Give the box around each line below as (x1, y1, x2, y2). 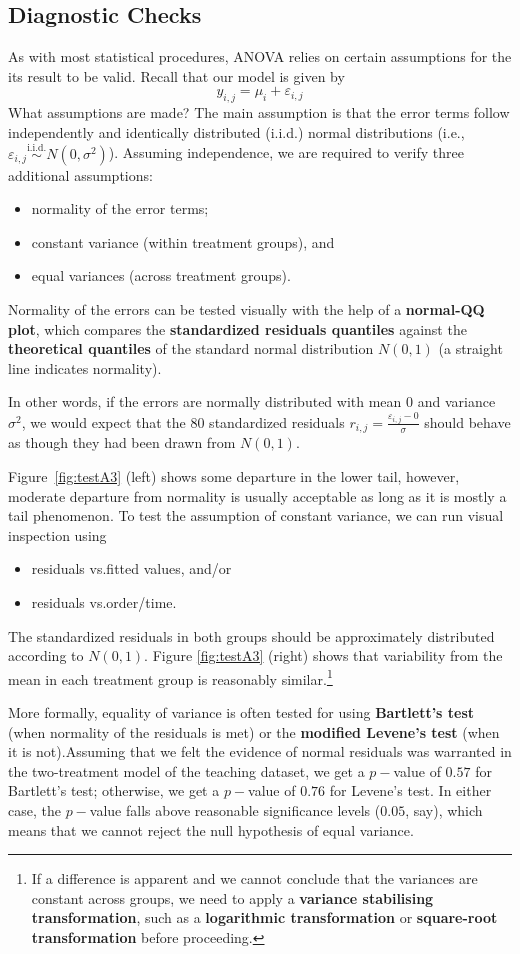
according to (8, 645, 84, 666)
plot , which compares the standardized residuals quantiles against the (8, 318, 467, 339)
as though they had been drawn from (8, 432, 236, 453)
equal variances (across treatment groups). (31, 265, 291, 286)
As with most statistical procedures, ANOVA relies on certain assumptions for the (8, 46, 512, 67)
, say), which (405, 799, 483, 820)
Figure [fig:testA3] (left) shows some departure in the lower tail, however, (8, 465, 460, 486)
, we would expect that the (21, 411, 186, 432)
